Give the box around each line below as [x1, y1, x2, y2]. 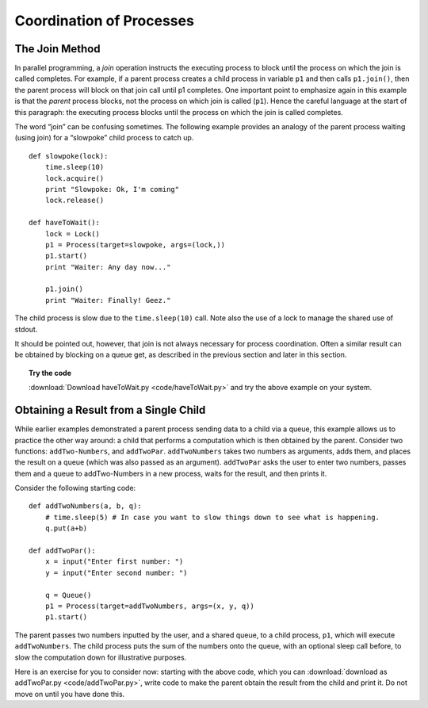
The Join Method [14, 42, 101, 55]
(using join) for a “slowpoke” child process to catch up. [14, 133, 194, 143]
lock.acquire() [44, 174, 105, 182]
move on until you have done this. [14, 689, 125, 698]
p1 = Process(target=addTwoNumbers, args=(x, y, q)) [44, 601, 255, 610]
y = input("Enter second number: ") [44, 568, 188, 577]
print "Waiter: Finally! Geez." [44, 296, 171, 304]
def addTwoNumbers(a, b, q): [29, 502, 142, 511]
